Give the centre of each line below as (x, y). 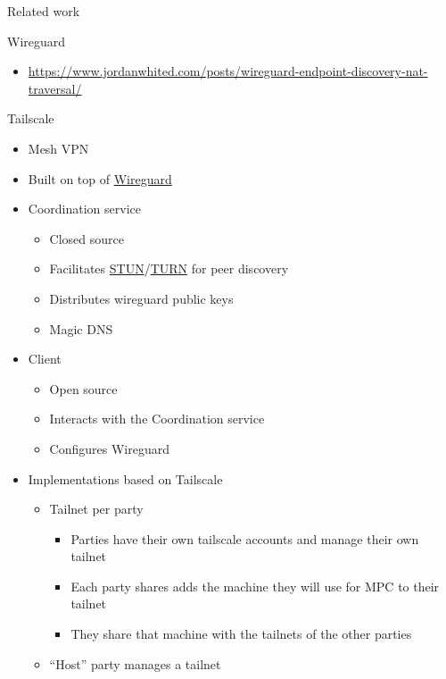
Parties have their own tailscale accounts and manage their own (245, 538)
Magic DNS (81, 328)
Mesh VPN (58, 148)
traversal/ (55, 88)
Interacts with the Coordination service (157, 419)
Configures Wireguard (109, 448)
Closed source (87, 238)
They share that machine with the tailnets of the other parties (241, 634)
